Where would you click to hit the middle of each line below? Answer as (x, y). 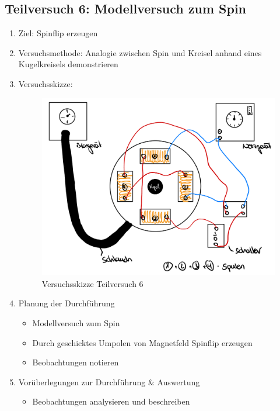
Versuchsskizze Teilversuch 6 (92, 283)
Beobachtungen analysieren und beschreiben (111, 401)
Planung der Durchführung (66, 303)
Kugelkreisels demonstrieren (68, 64)
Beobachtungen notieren (76, 362)
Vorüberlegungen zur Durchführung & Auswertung (109, 381)
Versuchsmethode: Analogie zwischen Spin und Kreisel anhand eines (140, 52)
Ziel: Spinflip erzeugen (58, 33)
